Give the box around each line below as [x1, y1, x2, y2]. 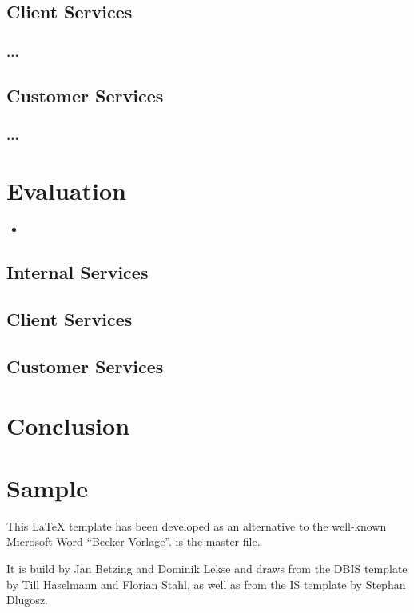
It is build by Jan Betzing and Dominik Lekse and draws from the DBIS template [6, 560, 408, 576]
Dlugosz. [6, 591, 48, 608]
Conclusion [6, 408, 130, 441]
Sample [6, 471, 88, 504]
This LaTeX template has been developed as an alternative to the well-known [6, 517, 387, 534]
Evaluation [6, 174, 126, 207]
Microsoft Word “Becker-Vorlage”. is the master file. [6, 533, 261, 550]
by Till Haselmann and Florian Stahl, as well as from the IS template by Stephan [6, 575, 406, 592]
